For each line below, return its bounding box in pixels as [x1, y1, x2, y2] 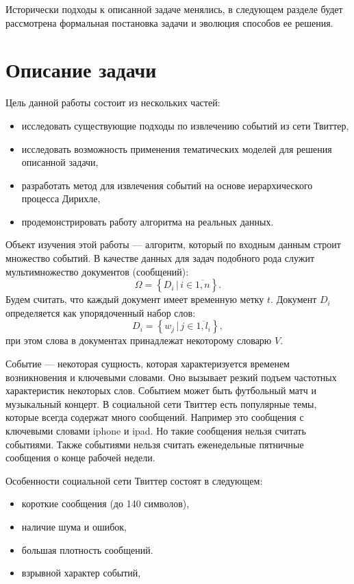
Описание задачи [5, 56, 157, 84]
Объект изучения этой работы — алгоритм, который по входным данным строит [5, 237, 341, 252]
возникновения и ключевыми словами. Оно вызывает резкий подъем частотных [5, 369, 337, 384]
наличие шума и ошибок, [21, 519, 127, 533]
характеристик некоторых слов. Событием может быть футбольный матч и [5, 383, 316, 398]
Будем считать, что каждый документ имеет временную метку [5, 292, 264, 306]
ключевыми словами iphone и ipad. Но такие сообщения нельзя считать [5, 424, 306, 437]
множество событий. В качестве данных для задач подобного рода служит [5, 251, 315, 265]
